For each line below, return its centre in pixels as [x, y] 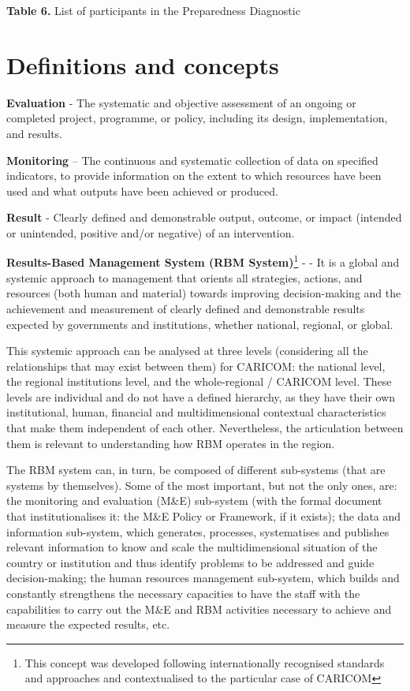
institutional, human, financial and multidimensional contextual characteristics [196, 412]
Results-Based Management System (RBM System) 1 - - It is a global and [203, 261]
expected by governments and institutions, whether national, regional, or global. [200, 324]
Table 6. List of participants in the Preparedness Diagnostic [153, 10]
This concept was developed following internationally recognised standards [205, 662]
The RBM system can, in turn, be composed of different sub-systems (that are [196, 470]
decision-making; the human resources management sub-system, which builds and [203, 578]
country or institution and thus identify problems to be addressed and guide [190, 562]
